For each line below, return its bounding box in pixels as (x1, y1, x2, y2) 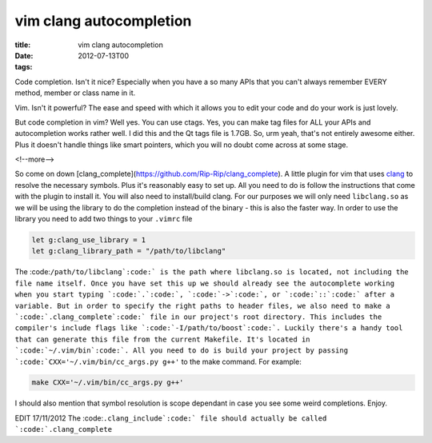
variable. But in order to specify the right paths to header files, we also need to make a (14, 301, 391, 310)
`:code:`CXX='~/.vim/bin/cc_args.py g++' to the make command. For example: (14, 357, 302, 366)
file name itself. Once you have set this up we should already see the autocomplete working (14, 278, 395, 288)
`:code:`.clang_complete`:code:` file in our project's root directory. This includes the (14, 312, 382, 321)
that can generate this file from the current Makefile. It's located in (14, 334, 311, 344)
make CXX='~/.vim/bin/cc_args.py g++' (31, 378, 184, 387)
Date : (14, 50, 34, 60)
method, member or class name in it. (14, 88, 136, 98)
